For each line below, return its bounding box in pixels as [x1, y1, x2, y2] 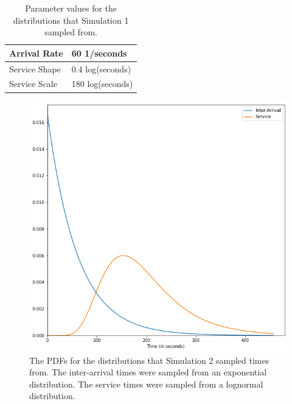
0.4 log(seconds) [71, 62, 131, 75]
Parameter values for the [25, 2, 117, 14]
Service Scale [9, 77, 57, 90]
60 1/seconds [71, 46, 127, 59]
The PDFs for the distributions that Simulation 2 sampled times [29, 353, 269, 366]
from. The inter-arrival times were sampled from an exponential [29, 366, 267, 378]
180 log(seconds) [71, 77, 133, 90]
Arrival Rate [9, 46, 63, 59]
